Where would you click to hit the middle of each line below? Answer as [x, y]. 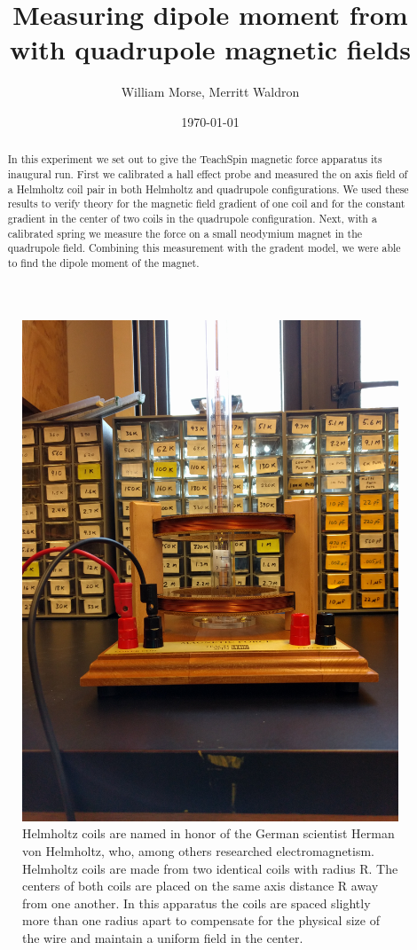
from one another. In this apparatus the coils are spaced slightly [197, 903]
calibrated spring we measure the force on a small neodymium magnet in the [185, 233]
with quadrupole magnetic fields [210, 49]
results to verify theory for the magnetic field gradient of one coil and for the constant [206, 204]
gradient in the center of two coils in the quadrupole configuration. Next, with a [192, 218]
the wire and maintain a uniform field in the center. [163, 938]
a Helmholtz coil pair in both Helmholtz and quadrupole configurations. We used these [208, 188]
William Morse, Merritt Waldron [210, 92]
